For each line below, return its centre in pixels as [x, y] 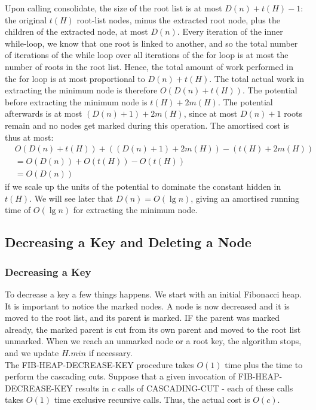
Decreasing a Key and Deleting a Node [128, 242]
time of [18, 210]
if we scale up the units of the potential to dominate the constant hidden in [143, 186]
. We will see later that [71, 198]
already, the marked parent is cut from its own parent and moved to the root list [153, 329]
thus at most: [29, 137]
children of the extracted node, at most [76, 31]
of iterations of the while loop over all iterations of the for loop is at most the [147, 55]
